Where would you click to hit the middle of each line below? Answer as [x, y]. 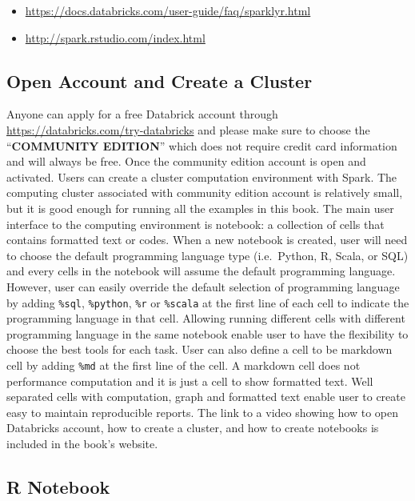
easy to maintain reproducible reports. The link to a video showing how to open [203, 412]
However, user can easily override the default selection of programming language [203, 286]
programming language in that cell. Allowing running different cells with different [206, 318]
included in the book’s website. [82, 443]
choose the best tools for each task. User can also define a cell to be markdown [200, 349]
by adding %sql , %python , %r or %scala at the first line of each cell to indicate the [208, 302]
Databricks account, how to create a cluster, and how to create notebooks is [193, 428]
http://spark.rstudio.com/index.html [115, 37]
